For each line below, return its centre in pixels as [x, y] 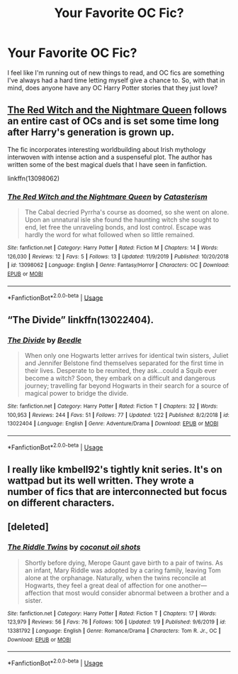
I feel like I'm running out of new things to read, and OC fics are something [116, 72]
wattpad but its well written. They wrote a [101, 481]
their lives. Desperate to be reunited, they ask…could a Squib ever [121, 371]
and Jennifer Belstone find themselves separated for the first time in [124, 363]
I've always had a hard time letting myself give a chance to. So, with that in [116, 80]
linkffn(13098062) [34, 178]
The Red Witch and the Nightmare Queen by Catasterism [107, 197]
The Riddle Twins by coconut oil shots [74, 547]
